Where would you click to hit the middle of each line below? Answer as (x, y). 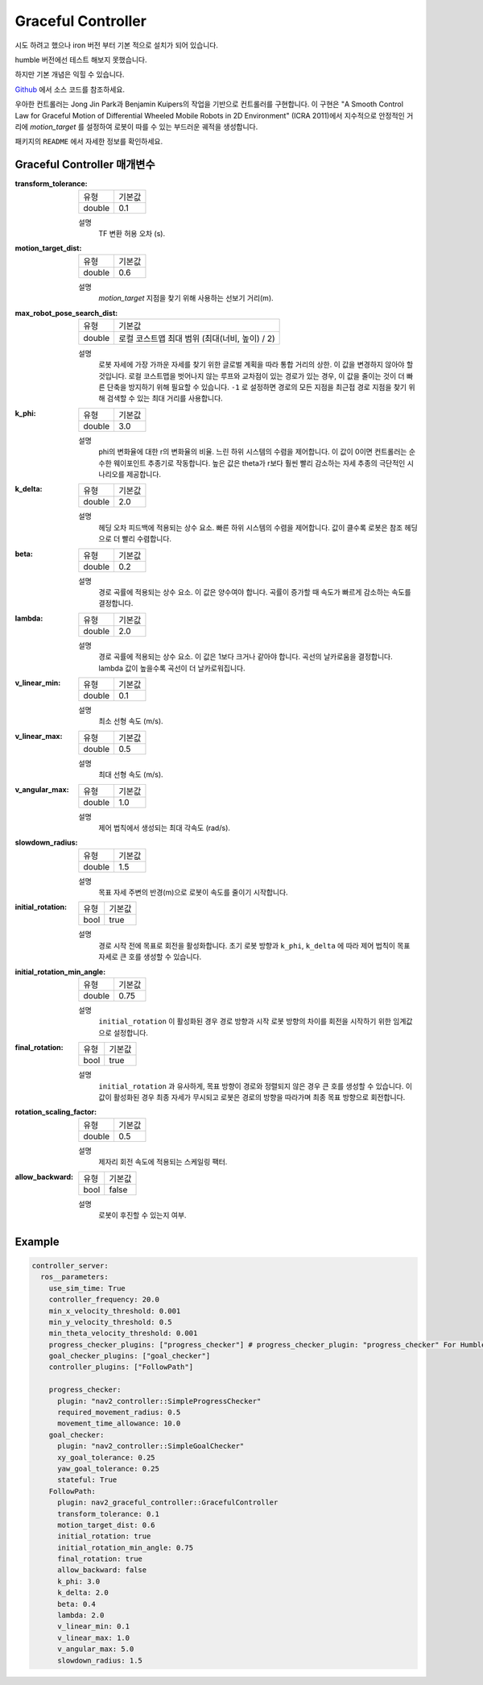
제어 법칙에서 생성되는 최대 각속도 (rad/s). (165, 828)
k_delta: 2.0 (83, 1593)
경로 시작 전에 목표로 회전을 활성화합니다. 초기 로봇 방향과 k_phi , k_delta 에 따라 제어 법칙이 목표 (254, 945)
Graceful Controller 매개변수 (85, 165)
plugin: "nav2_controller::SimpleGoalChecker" (151, 1446)
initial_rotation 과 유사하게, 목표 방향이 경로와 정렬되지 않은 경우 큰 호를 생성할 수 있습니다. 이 (256, 1086)
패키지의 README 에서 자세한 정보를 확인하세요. (89, 142)
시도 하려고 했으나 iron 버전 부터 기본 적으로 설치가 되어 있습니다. (117, 45)
